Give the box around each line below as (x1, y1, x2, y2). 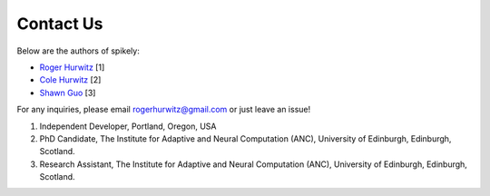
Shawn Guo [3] (39, 87, 96, 98)
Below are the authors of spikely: (16, 45, 140, 56)
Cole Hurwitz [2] (39, 74, 102, 85)
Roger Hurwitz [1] (39, 62, 105, 73)
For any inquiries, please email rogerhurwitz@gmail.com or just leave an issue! (16, 104, 311, 115)
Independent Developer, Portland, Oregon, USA (39, 121, 217, 132)
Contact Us (16, 14, 103, 34)
